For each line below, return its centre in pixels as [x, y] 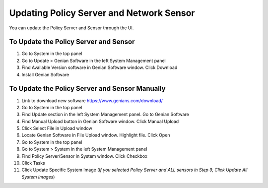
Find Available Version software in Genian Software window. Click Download [100, 67]
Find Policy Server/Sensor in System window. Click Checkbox [84, 156]
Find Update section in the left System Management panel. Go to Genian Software [105, 115]
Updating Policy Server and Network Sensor [102, 13]
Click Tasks [33, 163]
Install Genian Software [45, 74]
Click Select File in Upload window [57, 128]
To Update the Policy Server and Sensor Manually [87, 89]
